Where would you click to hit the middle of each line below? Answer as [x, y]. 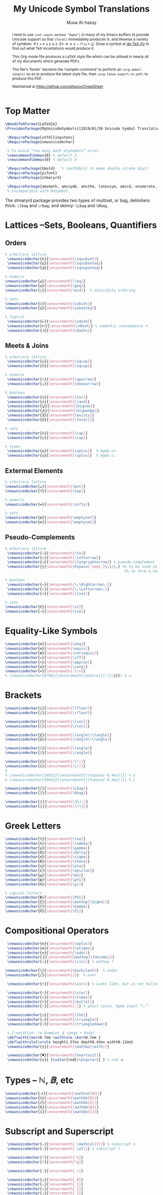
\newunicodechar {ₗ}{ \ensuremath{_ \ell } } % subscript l [64, 1149]
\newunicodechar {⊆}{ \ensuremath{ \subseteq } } [51, 308]
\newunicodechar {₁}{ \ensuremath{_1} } [45, 1184]
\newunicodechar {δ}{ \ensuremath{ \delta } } [48, 852]
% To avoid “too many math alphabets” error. [54, 151]
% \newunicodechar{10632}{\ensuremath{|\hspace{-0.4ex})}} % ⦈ [70, 780]
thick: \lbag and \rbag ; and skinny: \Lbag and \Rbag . [57, 205]
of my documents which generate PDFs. [46, 61]
